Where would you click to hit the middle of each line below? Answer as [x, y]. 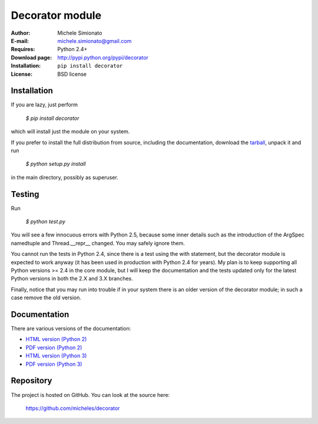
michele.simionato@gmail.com [95, 41]
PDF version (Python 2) [54, 348]
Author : [21, 33]
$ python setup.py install [56, 164]
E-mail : [20, 41]
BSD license [72, 74]
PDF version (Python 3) [54, 364]
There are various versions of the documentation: [71, 329]
